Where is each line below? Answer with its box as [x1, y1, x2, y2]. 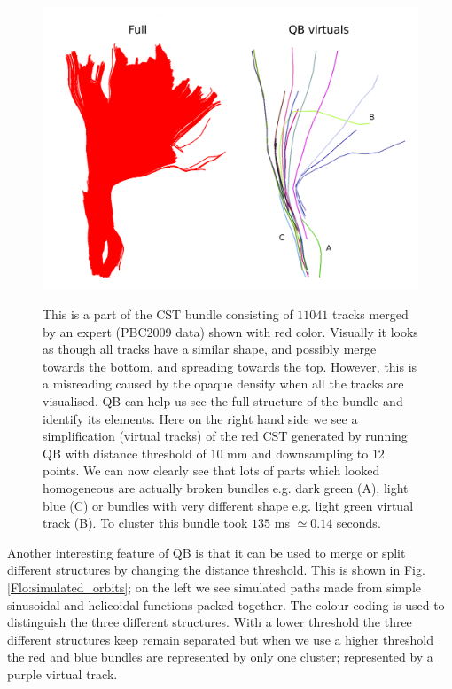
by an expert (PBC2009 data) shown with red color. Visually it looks [43, 322, 418, 341]
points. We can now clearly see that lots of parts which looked [43, 461, 380, 480]
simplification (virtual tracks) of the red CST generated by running [43, 427, 408, 445]
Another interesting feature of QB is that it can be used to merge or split [7, 543, 406, 561]
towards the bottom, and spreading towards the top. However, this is [43, 356, 417, 375]
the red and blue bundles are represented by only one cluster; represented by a [7, 647, 433, 666]
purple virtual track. [7, 664, 118, 683]
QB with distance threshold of [43, 443, 207, 462]
